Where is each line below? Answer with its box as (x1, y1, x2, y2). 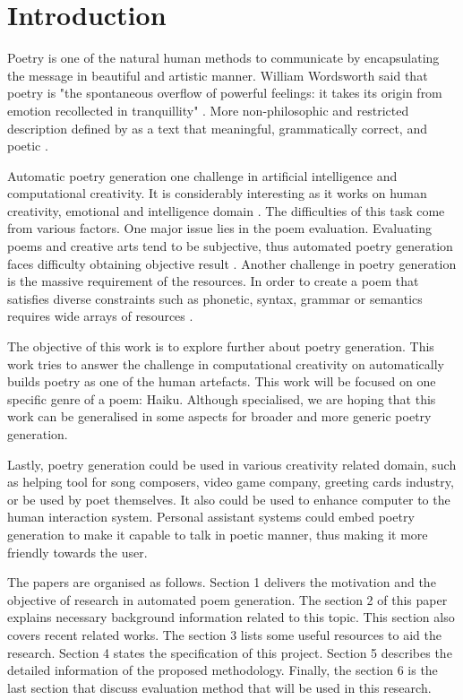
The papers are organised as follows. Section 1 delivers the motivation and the (7, 573, 436, 592)
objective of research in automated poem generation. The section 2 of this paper (7, 590, 448, 609)
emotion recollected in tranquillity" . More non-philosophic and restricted (7, 100, 409, 119)
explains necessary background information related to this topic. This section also (7, 608, 455, 627)
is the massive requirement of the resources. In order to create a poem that (7, 272, 419, 290)
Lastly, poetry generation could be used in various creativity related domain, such (7, 454, 457, 473)
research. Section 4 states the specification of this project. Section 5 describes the (7, 643, 452, 661)
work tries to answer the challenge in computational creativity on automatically (7, 354, 444, 373)
